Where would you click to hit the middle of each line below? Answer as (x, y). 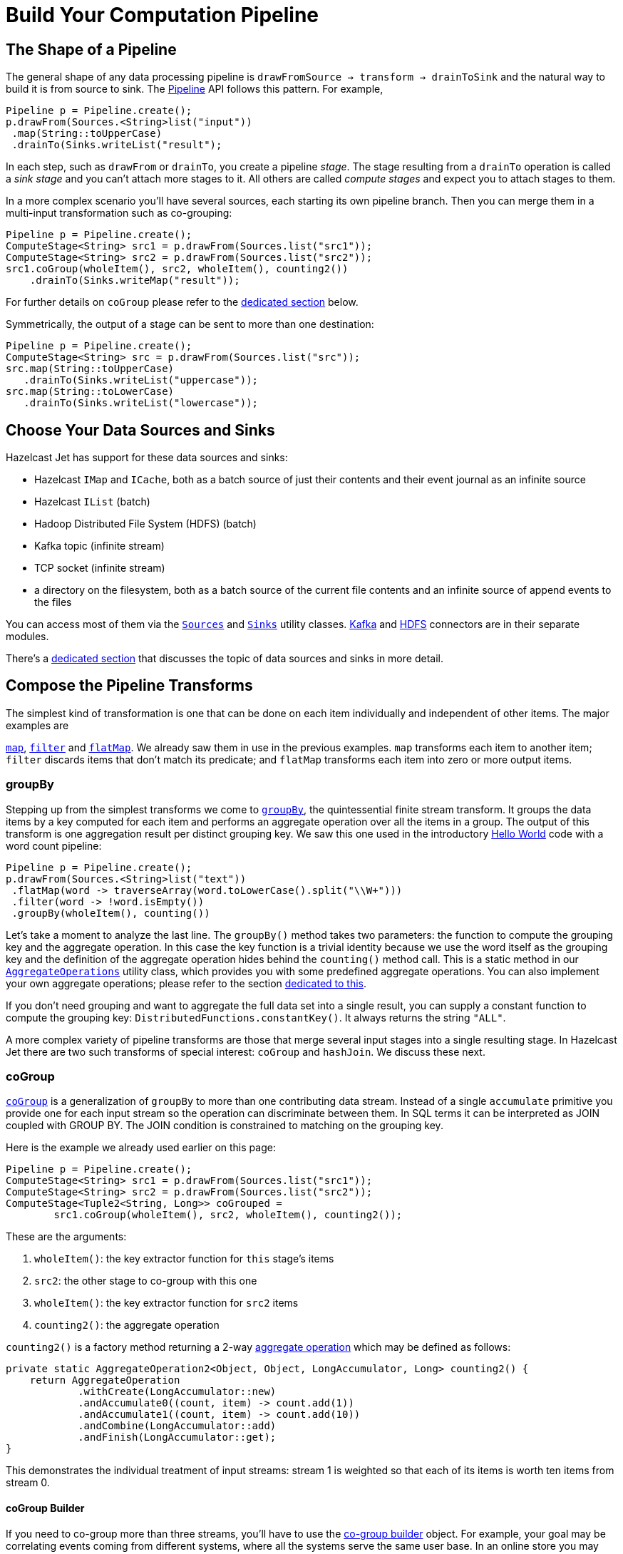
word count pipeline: (54, 845)
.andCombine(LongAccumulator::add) (177, 1426)
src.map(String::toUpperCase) (90, 369)
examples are (37, 725)
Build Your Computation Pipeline (163, 15)
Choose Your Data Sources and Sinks (140, 430)
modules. (27, 637)
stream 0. (28, 1483)
